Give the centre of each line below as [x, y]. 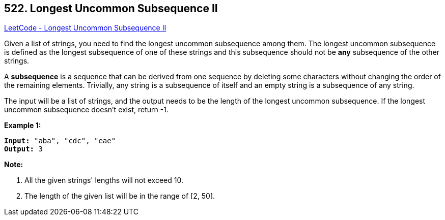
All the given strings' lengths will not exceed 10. [104, 180]
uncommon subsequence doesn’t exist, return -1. [86, 110]
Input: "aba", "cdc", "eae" [60, 141]
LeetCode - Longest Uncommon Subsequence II [85, 28]
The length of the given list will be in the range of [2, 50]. [120, 196]
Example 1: [23, 125]
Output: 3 [23, 149]
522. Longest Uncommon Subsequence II [111, 8]
